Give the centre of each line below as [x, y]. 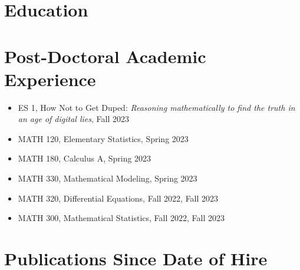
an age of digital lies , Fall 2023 [73, 119]
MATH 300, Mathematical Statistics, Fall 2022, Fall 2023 [121, 218]
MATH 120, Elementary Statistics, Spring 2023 [103, 138]
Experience [50, 79]
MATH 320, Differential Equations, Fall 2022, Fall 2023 [118, 198]
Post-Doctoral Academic [105, 56]
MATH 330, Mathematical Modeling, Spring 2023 [108, 178]
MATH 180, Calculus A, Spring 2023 [85, 158]
